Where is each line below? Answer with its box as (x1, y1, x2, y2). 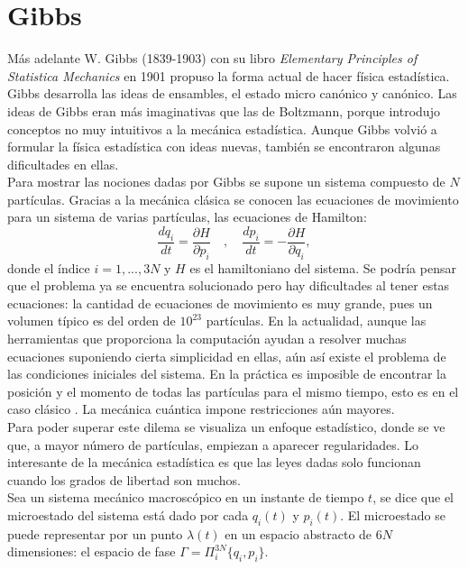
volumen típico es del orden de (7, 311, 176, 330)
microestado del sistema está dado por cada (7, 506, 249, 524)
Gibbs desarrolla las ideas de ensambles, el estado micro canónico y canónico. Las (7, 84, 457, 103)
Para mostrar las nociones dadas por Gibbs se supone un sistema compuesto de (7, 172, 445, 191)
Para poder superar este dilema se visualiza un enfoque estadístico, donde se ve (7, 418, 445, 436)
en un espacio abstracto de (225, 524, 372, 543)
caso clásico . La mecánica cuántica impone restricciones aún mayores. (7, 399, 395, 418)
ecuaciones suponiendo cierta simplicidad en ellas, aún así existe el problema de (7, 346, 446, 365)
